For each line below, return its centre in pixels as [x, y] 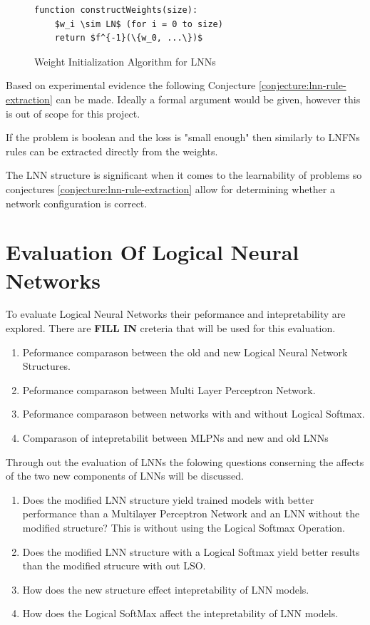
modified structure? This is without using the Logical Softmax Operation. [184, 527]
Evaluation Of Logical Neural [153, 252]
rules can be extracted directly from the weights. [112, 151]
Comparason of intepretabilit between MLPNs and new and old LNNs [175, 438]
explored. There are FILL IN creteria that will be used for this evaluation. [171, 328]
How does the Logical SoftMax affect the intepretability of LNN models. [180, 613]
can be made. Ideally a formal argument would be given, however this [208, 99]
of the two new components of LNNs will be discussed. [125, 476]
